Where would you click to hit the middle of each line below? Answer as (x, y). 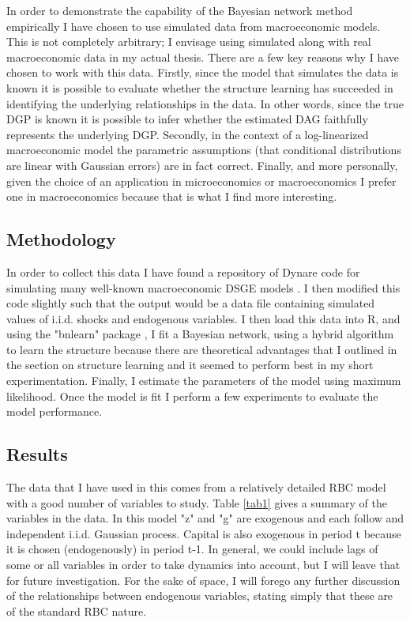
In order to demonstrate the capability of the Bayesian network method (180, 10)
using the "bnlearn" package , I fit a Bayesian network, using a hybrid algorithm (200, 334)
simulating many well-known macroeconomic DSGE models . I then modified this (203, 287)
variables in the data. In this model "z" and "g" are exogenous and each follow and (205, 518)
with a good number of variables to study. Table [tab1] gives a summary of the (197, 502)
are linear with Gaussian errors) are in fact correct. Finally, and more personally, (202, 165)
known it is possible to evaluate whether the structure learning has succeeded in (200, 87)
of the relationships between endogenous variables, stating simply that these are (200, 596)
